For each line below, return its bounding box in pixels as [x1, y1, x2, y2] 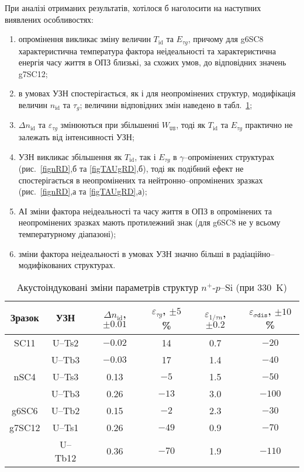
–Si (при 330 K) [220, 280, 287, 294]
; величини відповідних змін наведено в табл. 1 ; [80, 99, 253, 111]
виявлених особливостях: [5, 13, 94, 25]
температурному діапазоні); [18, 227, 116, 240]
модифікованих [18, 259, 72, 271]
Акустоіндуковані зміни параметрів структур [17, 280, 198, 294]
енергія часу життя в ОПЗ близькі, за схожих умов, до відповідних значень [18, 56, 286, 68]
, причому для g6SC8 [188, 33, 264, 45]
